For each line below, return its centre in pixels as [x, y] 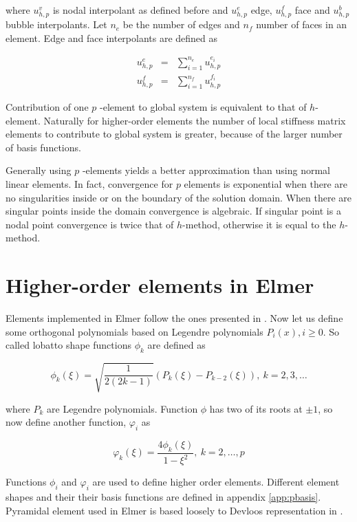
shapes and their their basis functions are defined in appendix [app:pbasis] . [163, 496]
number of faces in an [302, 24]
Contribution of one [47, 106]
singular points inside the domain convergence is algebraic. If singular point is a [173, 211]
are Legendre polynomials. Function [122, 408]
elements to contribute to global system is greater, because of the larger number [174, 134]
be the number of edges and [181, 24]
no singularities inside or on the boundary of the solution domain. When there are [179, 197]
